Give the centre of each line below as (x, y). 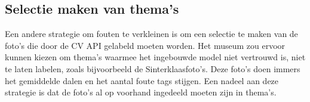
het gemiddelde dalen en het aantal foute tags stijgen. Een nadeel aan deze (142, 80)
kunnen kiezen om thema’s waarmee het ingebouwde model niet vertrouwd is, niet (155, 57)
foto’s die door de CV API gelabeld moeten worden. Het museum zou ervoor (145, 45)
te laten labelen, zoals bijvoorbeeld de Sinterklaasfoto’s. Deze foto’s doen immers (153, 68)
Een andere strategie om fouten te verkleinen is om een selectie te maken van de (151, 34)
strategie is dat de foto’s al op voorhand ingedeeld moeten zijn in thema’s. (141, 92)
